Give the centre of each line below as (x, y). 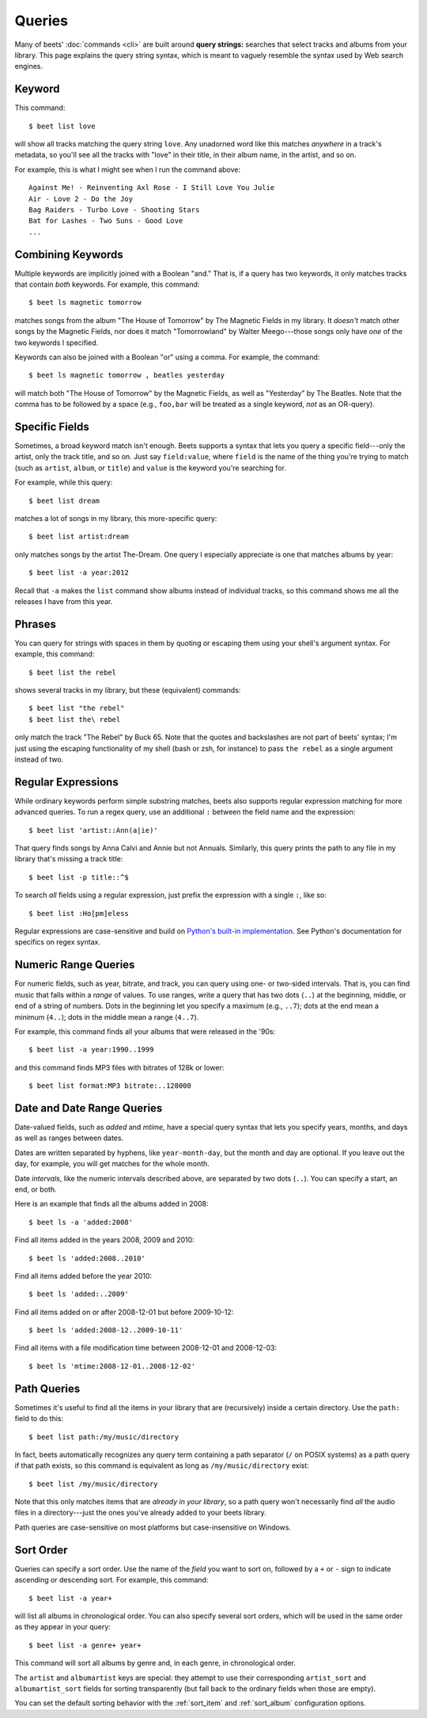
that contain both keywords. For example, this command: (107, 284)
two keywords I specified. (57, 342)
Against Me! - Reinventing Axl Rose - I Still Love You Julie (152, 188)
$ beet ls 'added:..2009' (79, 1294)
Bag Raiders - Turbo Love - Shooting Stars (114, 209)
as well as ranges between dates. (69, 1138)
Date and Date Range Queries (89, 1108)
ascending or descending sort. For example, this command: (111, 1580)
